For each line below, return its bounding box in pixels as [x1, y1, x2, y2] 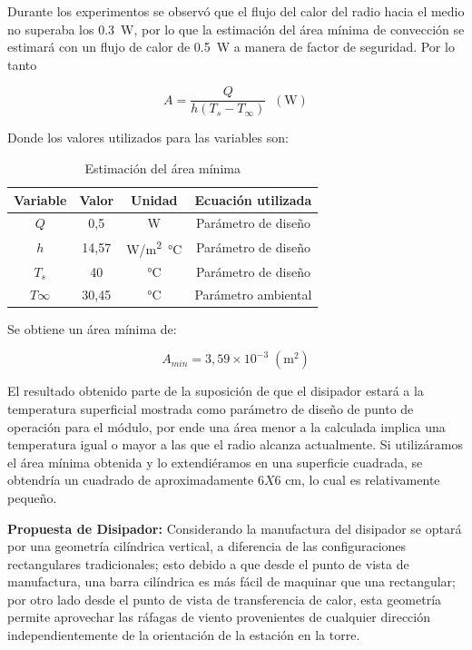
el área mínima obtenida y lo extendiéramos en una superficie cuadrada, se [7, 452, 423, 471]
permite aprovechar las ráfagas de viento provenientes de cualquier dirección [7, 607, 430, 626]
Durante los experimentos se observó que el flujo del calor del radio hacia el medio [7, 2, 465, 20]
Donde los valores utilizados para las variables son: [7, 128, 289, 147]
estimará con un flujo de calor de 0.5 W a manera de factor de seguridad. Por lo [7, 37, 455, 56]
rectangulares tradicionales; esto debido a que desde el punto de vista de [7, 554, 409, 573]
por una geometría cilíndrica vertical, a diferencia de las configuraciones [7, 537, 407, 556]
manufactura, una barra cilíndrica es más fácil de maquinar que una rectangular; [7, 572, 456, 591]
